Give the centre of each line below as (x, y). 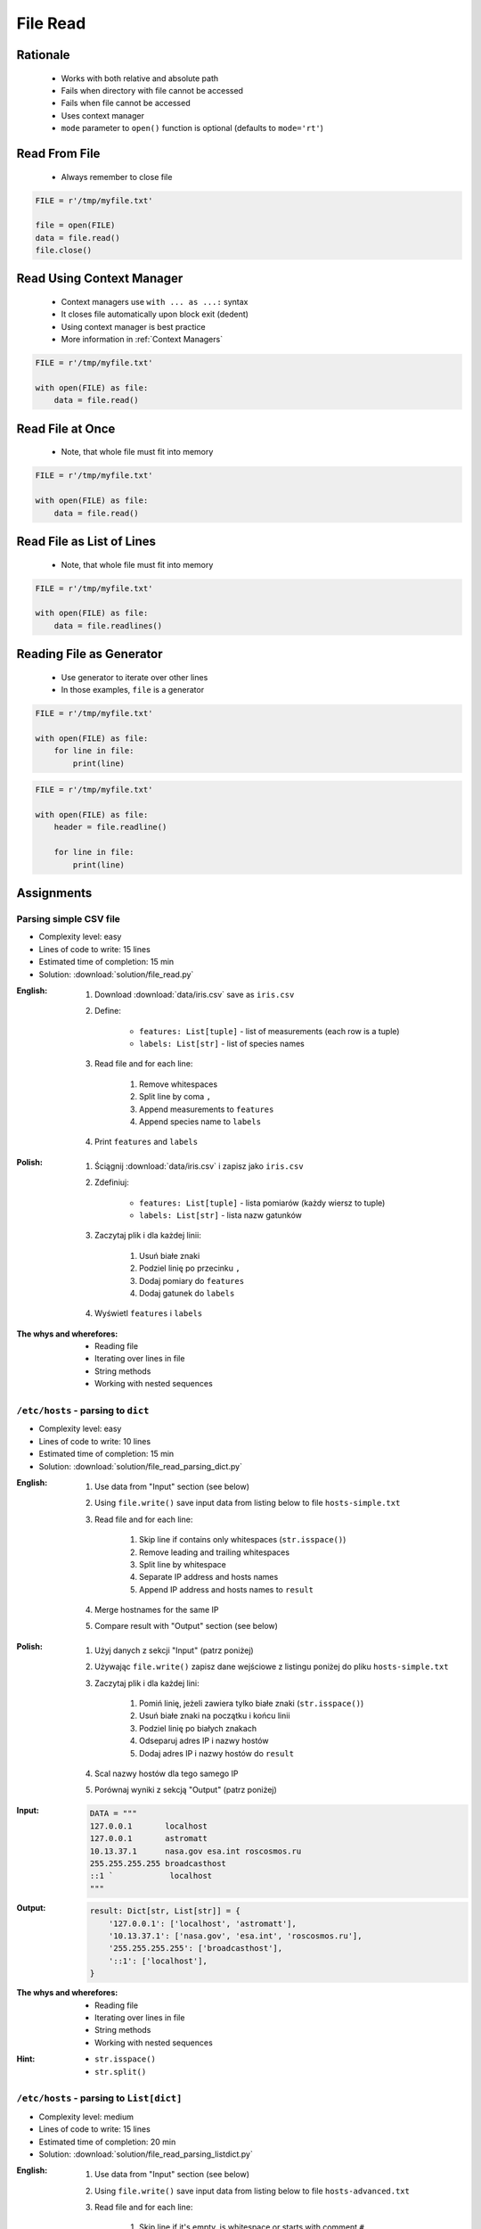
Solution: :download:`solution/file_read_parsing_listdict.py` (146, 2154)
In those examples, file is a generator (133, 690)
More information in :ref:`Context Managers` (142, 340)
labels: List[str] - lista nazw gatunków (221, 1215)
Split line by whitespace (183, 1564)
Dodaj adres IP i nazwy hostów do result (216, 1753)
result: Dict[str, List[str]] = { (165, 1911)
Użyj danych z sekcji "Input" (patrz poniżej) (174, 1650)
